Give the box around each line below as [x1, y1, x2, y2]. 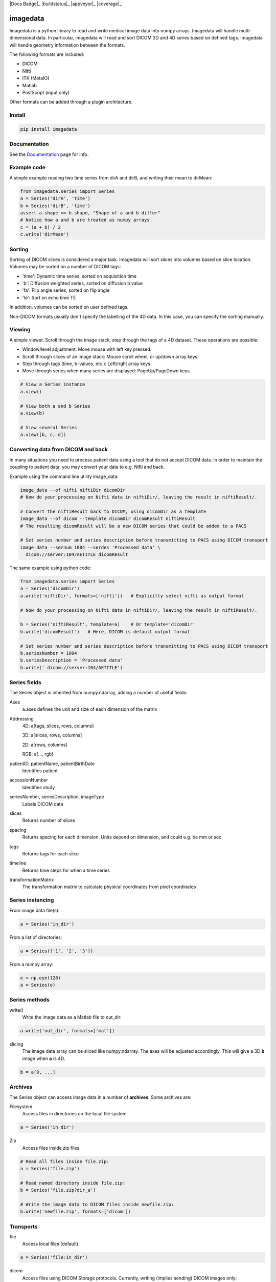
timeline [9, 860, 27, 866]
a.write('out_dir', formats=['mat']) [20, 1028, 115, 1034]
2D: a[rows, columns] [22, 742, 67, 748]
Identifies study [22, 784, 55, 790]
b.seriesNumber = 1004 [20, 650, 77, 656]
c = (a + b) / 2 [20, 224, 61, 230]
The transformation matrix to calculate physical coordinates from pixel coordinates [22, 884, 196, 890]
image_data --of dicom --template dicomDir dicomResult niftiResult [20, 516, 196, 522]
